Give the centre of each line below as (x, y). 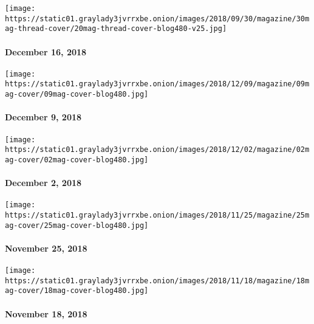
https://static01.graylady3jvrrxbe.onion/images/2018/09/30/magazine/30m (157, 19)
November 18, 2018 (46, 313)
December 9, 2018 (43, 117)
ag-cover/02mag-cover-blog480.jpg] (77, 160)
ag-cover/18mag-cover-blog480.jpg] (77, 291)
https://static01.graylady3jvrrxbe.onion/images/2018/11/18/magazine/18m (157, 281)
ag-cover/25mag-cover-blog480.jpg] (77, 225)
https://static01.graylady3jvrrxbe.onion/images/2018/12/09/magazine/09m (157, 84)
